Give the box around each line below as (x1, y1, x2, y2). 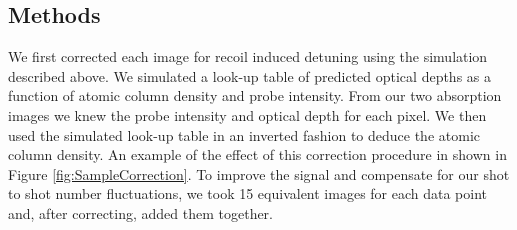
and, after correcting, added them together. (8, 202, 274, 223)
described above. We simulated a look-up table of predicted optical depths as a (8, 65, 491, 86)
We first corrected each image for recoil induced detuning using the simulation (8, 46, 488, 67)
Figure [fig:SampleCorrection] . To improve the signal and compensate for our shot (8, 163, 510, 184)
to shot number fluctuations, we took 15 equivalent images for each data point (8, 183, 488, 204)
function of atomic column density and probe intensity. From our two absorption (8, 85, 502, 106)
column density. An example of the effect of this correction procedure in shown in (8, 144, 507, 165)
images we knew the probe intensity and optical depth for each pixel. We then (8, 104, 487, 125)
